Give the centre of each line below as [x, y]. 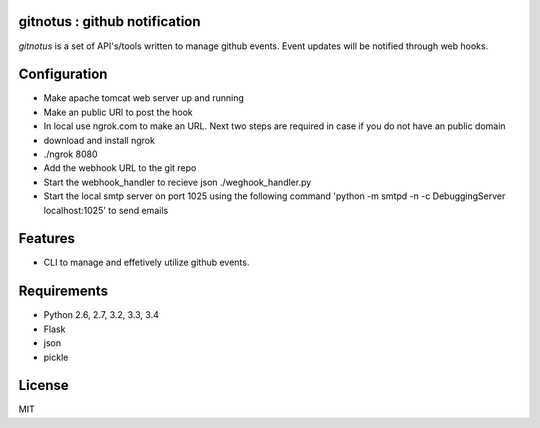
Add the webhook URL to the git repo [120, 168]
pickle [56, 357]
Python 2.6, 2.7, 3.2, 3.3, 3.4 [101, 315]
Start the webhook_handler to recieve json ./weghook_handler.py [177, 182]
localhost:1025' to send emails [106, 210]
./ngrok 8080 [70, 154]
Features [46, 238]
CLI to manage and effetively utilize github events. [146, 262]
